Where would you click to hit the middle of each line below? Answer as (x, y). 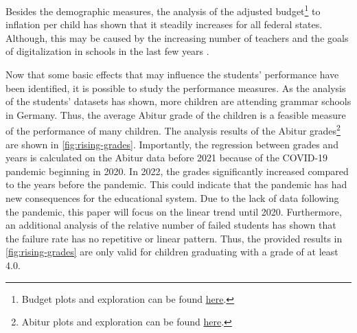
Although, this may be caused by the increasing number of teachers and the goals (177, 37)
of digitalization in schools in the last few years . (107, 51)
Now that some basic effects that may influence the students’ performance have (172, 74)
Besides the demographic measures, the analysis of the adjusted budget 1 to (163, 10)
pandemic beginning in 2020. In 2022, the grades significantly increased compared (177, 171)
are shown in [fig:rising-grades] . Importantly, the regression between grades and (172, 144)
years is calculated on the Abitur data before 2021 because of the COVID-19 (167, 158)
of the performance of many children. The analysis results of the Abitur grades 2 (173, 130)
